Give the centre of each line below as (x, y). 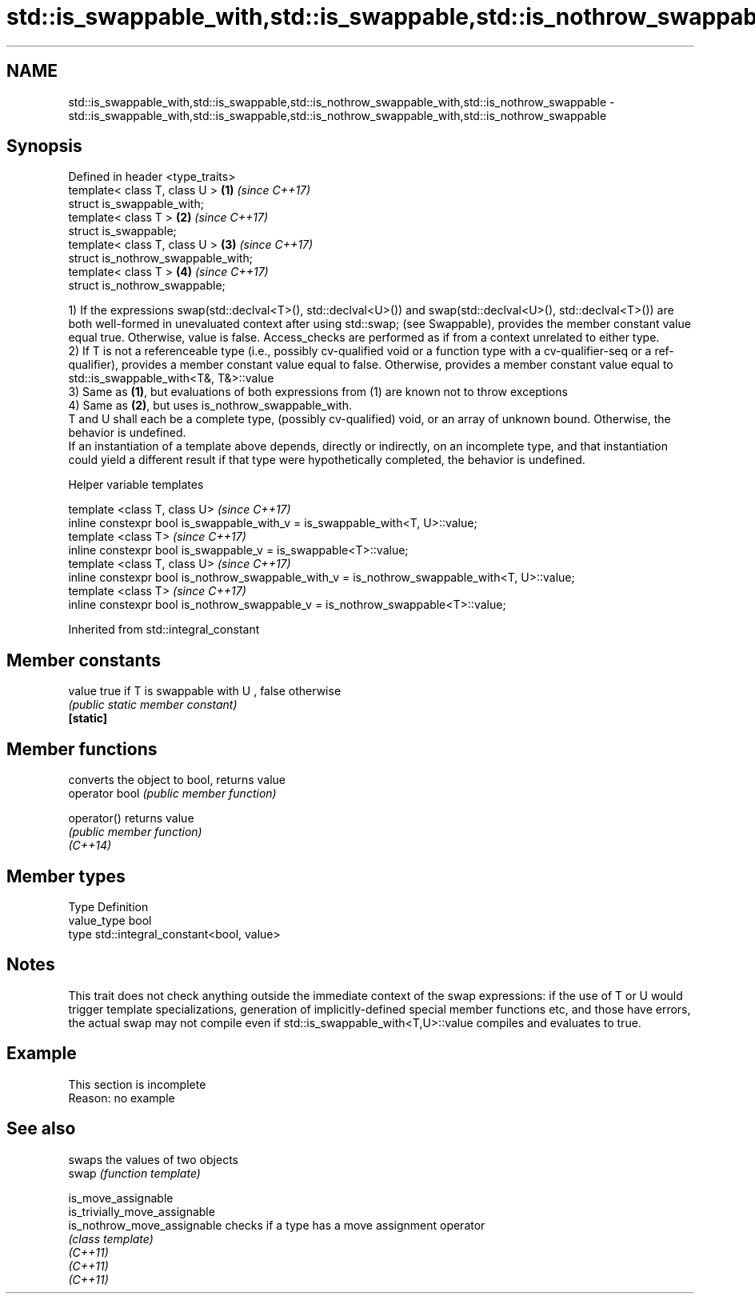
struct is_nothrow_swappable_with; (160, 258)
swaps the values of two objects (153, 1159)
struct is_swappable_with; (136, 204)
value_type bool (110, 920)
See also (41, 1129)
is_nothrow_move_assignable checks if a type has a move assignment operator (277, 1225)
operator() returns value (131, 818)
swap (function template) (134, 1173)
